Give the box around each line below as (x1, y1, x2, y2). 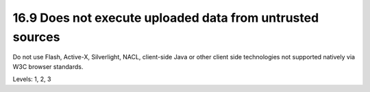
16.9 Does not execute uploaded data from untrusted (12, 10, 319, 25)
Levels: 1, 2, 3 (12, 75, 51, 83)
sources (12, 29, 60, 44)
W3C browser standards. (12, 62, 84, 71)
